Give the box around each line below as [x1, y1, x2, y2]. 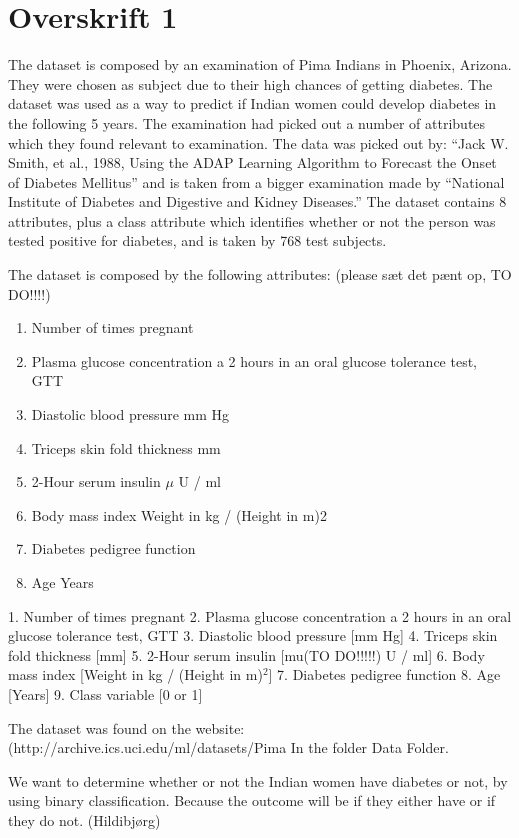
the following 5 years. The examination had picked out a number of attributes [8, 112, 486, 133]
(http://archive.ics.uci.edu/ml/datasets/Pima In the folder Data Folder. [8, 737, 449, 758]
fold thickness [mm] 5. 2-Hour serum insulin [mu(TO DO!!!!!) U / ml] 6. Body [8, 644, 485, 665]
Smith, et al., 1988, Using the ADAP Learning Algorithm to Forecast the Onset [8, 152, 497, 173]
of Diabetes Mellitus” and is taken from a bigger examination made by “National [8, 171, 505, 192]
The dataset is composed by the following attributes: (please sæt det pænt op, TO [8, 264, 512, 285]
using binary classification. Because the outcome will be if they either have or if [8, 790, 496, 811]
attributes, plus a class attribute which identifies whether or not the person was [8, 210, 496, 231]
